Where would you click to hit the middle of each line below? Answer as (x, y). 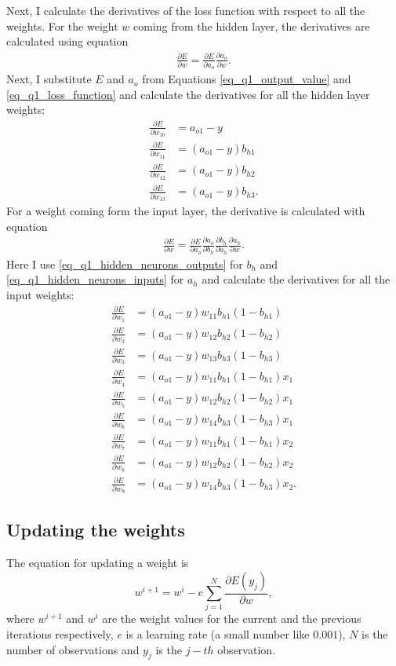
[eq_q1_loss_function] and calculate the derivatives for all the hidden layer (188, 94)
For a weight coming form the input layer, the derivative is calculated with (186, 211)
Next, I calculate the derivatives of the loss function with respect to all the (186, 10)
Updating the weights (96, 530)
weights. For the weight (62, 26)
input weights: (40, 294)
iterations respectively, (60, 634)
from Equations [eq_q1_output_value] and (247, 79)
